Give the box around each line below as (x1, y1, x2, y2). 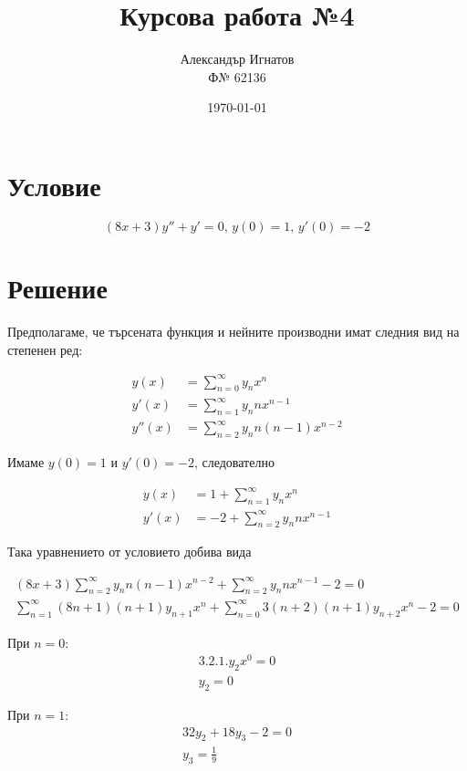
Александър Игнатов (180, 49, 295, 68)
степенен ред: (7, 339, 83, 359)
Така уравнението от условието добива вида (7, 542, 252, 561)
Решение (7, 269, 108, 307)
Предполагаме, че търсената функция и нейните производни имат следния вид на (7, 321, 460, 340)
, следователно (193, 453, 275, 472)
